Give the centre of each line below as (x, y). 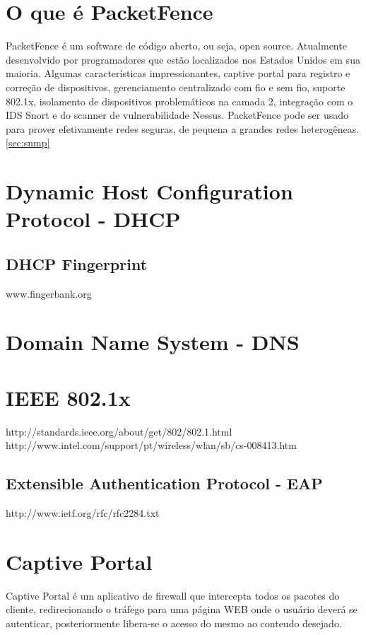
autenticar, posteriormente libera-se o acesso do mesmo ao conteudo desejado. (174, 623)
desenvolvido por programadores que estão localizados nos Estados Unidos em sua (183, 59)
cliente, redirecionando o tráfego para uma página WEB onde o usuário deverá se (182, 609)
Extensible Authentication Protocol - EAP (164, 483)
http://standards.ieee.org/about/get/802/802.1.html (119, 431)
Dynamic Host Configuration (149, 191)
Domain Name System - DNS (153, 342)
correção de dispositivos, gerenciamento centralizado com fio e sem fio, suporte (176, 87)
